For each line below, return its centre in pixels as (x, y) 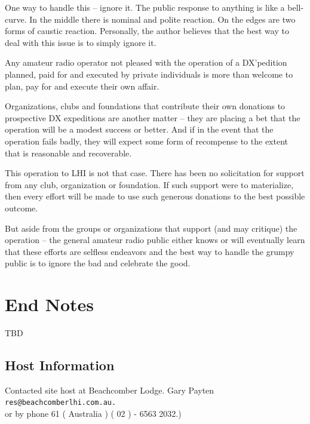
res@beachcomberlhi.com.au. (61, 403)
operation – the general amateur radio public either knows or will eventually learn (155, 240)
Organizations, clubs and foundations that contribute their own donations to (145, 106)
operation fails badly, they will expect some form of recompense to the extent (146, 141)
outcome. (22, 208)
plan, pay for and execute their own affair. (82, 86)
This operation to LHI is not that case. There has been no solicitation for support (155, 173)
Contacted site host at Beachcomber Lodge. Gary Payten (110, 390)
